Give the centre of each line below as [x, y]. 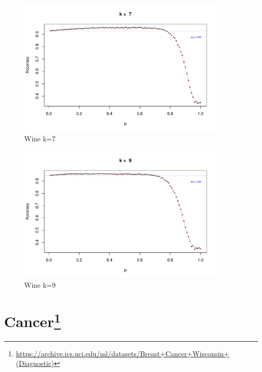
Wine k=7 [40, 138]
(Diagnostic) [35, 363]
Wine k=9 [40, 284]
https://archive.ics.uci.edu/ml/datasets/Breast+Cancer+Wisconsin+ [122, 353]
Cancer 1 [32, 320]
